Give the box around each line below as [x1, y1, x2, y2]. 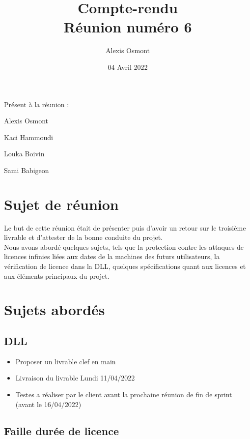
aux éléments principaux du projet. [4, 270, 110, 281]
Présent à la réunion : [4, 99, 69, 109]
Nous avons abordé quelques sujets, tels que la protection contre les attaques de [4, 241, 244, 252]
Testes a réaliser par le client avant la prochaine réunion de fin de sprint [15, 389, 232, 399]
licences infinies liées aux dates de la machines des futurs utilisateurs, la [4, 251, 220, 262]
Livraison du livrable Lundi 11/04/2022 [15, 373, 135, 383]
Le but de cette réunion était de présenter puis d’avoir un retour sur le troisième [4, 222, 246, 233]
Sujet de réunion [4, 194, 119, 214]
